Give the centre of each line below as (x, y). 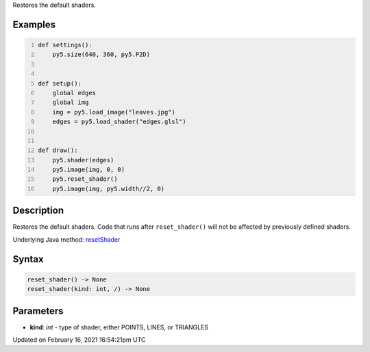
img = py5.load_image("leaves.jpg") (114, 112)
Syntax (28, 259)
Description (38, 211)
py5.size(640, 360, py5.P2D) (101, 54)
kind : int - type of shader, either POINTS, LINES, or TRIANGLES (119, 327)
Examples (34, 24)
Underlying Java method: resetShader (66, 239)
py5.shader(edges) (83, 160)
